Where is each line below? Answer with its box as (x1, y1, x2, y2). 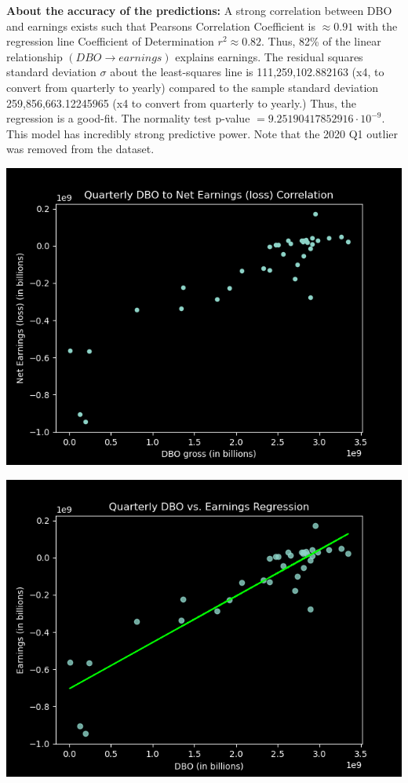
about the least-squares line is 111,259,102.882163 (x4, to (110, 64, 384, 80)
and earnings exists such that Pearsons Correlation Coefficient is (6, 17, 316, 34)
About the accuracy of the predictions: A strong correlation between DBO (6, 2, 392, 18)
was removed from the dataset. (6, 141, 155, 157)
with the (356, 17, 398, 34)
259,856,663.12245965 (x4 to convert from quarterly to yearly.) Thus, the (6, 94, 356, 111)
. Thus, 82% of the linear (261, 33, 381, 49)
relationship (6, 48, 63, 64)
